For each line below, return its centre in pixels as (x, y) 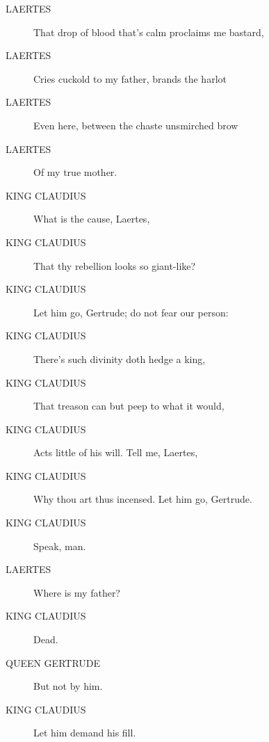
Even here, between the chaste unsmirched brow (136, 125)
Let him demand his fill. (85, 733)
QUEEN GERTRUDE (53, 662)
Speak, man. (60, 546)
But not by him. (68, 686)
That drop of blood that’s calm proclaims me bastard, (149, 32)
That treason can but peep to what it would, (129, 406)
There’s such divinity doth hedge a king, (120, 358)
